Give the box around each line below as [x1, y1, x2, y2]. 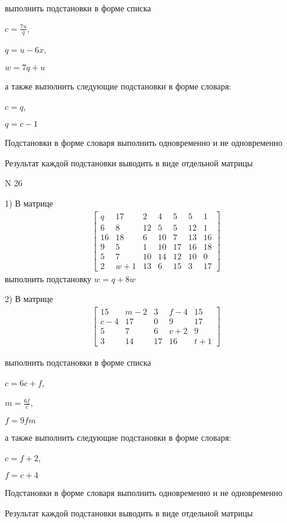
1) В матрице [5, 196, 53, 209]
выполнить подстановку [5, 272, 92, 285]
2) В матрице [5, 292, 53, 305]
